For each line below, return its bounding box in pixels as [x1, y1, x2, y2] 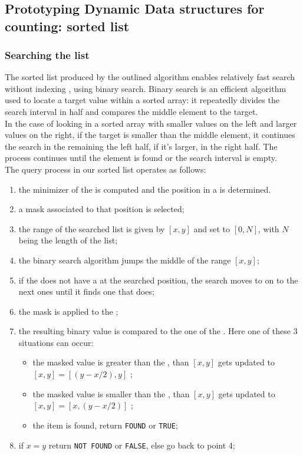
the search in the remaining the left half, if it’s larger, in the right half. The [5, 140, 278, 152]
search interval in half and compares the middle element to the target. [5, 105, 258, 117]
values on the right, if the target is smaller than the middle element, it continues [5, 128, 295, 141]
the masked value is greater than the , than [32, 356, 189, 368]
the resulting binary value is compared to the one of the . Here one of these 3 [18, 325, 298, 337]
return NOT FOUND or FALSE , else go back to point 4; [48, 438, 235, 451]
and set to [193, 222, 230, 235]
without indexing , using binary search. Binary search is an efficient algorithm [5, 82, 286, 94]
